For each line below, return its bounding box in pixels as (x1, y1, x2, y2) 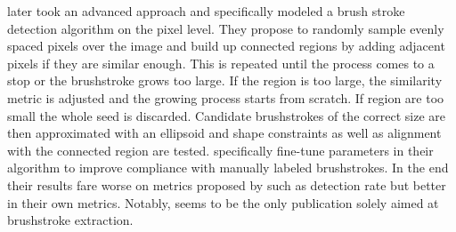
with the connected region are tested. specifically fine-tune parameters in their (7, 140, 434, 159)
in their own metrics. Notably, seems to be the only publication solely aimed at (7, 193, 439, 212)
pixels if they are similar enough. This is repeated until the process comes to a (7, 53, 435, 72)
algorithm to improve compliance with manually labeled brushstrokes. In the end (7, 158, 449, 177)
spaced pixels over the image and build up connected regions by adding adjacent (7, 36, 445, 55)
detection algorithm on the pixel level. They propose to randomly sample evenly (7, 19, 444, 37)
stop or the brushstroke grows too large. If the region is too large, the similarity (7, 71, 443, 90)
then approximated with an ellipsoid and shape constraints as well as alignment (7, 124, 442, 142)
